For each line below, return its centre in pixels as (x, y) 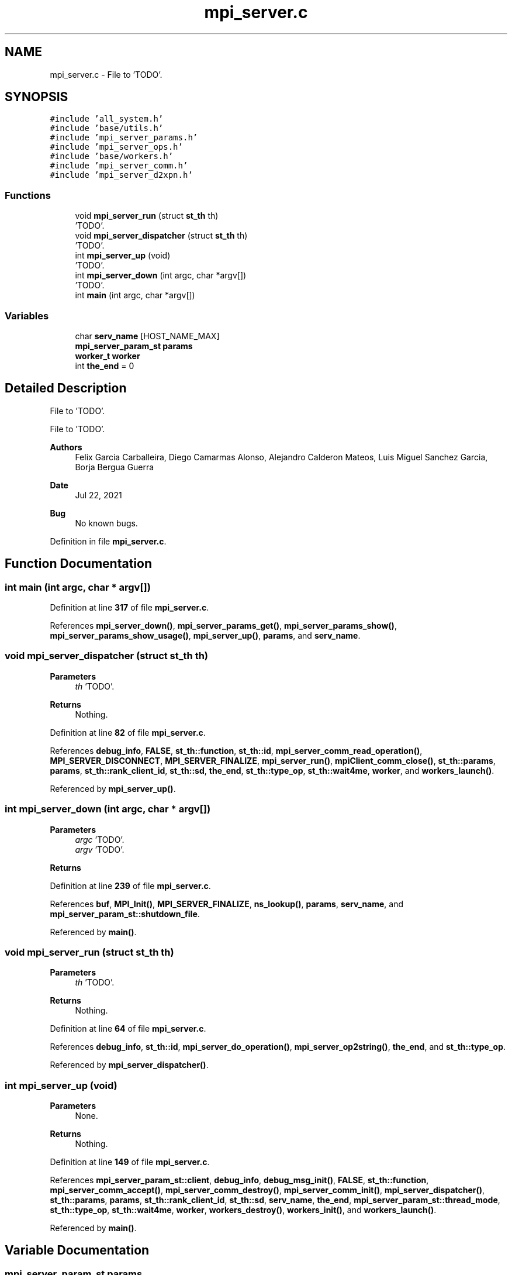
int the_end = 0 (105, 366)
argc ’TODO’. (100, 839)
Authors (66, 447)
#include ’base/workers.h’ (112, 156)
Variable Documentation (77, 1250)
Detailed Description (66, 388)
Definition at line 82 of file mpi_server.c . (128, 732)
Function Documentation (78, 564)
